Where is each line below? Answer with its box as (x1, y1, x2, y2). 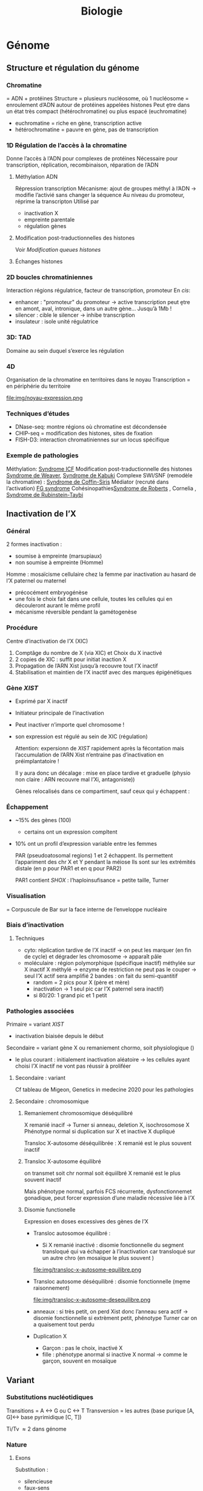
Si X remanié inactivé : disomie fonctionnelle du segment (42, 1242, 184, 1249)
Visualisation (6, 892, 46, 901)
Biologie (81, 4, 123, 18)
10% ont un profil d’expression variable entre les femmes (15, 840, 158, 848)
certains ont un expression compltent (24, 828, 118, 835)
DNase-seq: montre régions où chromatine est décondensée (15, 423, 167, 431)
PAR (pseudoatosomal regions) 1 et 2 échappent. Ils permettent (15, 852, 173, 859)
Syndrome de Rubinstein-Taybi (6, 491, 84, 498)
